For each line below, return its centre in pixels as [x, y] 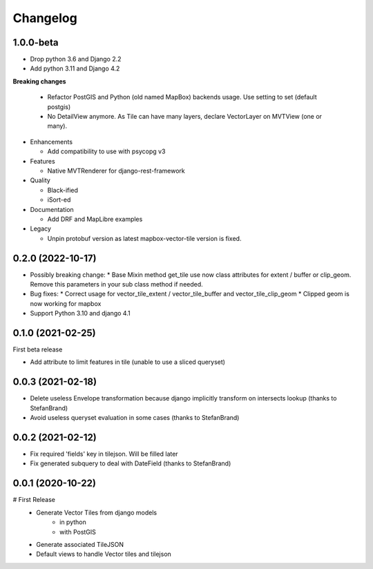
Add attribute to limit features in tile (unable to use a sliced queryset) [128, 362]
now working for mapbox [66, 303]
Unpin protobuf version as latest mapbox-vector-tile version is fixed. [144, 238]
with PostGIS [78, 532]
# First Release [34, 500]
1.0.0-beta [36, 42]
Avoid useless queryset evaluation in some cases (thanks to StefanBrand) [135, 418]
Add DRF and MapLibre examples [95, 219]
